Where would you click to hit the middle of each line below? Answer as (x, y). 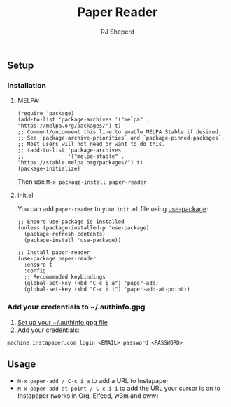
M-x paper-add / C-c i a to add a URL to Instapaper (93, 381)
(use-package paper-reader (57, 259)
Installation (27, 85)
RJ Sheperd (118, 32)
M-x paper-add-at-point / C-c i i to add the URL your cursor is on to (119, 388)
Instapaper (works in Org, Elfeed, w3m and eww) (88, 396)
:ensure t (38, 265)
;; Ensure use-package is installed (71, 222)
